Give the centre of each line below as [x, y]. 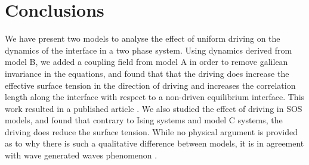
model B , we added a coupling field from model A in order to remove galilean [146, 62]
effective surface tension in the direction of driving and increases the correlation [150, 85]
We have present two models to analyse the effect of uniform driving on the [143, 38]
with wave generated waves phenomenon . [81, 155]
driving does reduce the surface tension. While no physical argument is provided [151, 131]
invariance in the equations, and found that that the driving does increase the [147, 73]
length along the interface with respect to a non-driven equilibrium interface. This [155, 97]
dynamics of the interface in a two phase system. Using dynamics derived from [149, 50]
